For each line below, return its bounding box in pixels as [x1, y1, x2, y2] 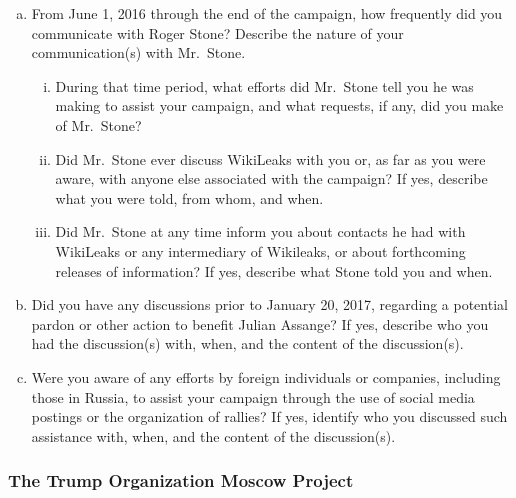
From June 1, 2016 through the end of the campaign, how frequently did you [31, 3, 503, 23]
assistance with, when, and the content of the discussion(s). [31, 425, 396, 446]
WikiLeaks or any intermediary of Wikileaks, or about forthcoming [55, 240, 466, 261]
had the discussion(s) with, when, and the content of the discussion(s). [31, 333, 464, 354]
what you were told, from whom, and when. [55, 187, 324, 208]
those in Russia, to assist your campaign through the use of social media [31, 386, 475, 407]
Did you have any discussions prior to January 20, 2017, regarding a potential [31, 294, 508, 315]
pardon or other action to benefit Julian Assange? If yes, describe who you [31, 313, 489, 334]
